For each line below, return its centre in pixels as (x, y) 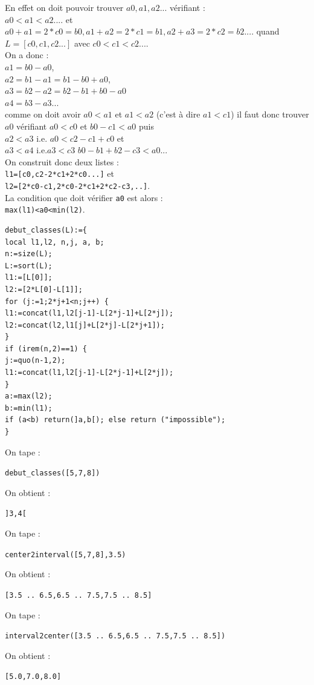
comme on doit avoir (43, 114)
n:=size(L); (29, 254)
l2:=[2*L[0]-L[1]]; (44, 289)
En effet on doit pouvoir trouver (64, 7)
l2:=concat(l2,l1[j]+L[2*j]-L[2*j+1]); (85, 325)
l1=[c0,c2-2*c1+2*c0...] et (59, 174)
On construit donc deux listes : (62, 161)
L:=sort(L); (29, 266)
